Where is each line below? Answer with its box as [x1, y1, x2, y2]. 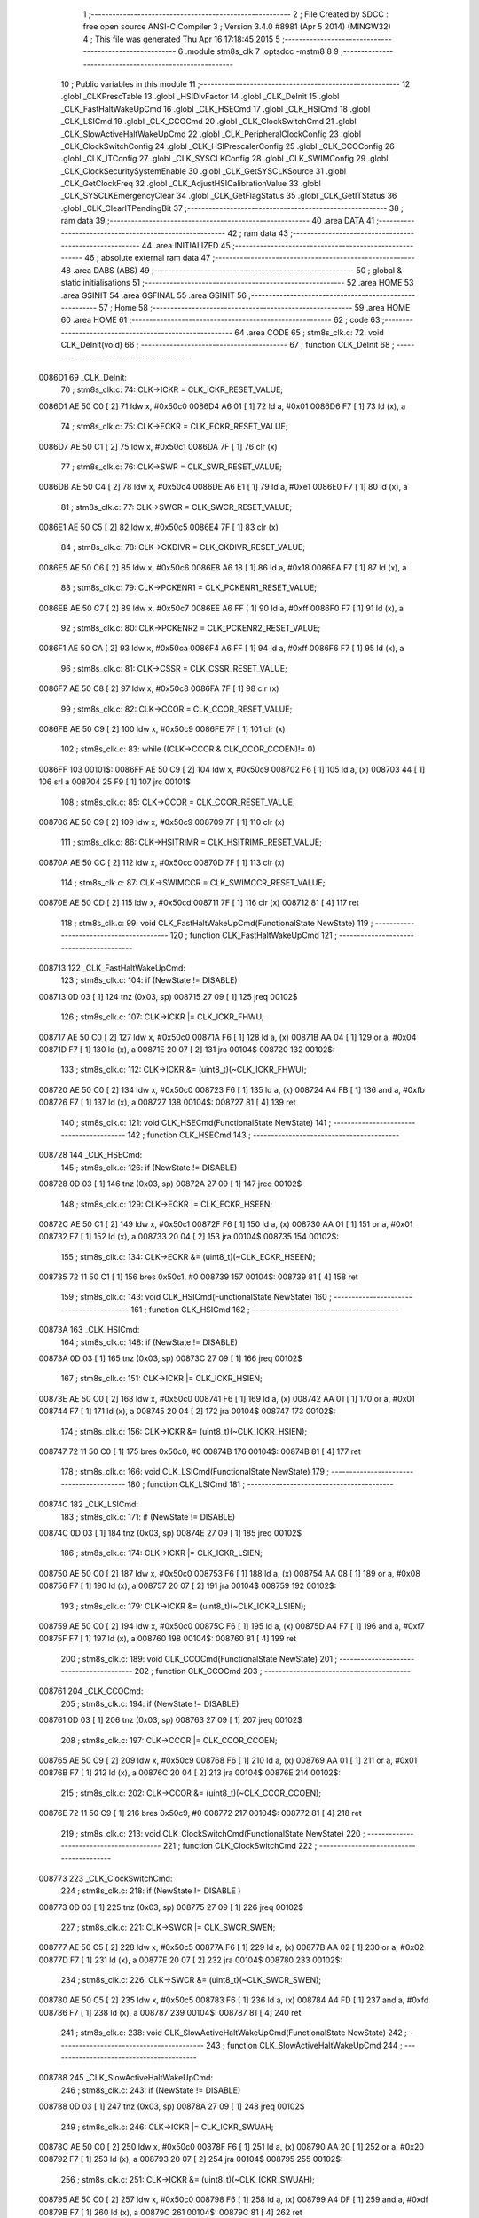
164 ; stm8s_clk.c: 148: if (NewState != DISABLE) [60, 1336, 239, 1348]
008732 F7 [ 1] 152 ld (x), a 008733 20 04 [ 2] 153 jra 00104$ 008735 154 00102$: [38, 1231, 339, 1242]
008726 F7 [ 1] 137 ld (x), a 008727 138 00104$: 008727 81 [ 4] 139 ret [38, 1097, 296, 1108]
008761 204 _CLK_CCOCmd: [38, 1686, 144, 1696]
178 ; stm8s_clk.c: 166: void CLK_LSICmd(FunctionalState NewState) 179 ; [60, 1467, 330, 1477]
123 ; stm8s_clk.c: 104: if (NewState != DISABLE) [60, 975, 239, 986]
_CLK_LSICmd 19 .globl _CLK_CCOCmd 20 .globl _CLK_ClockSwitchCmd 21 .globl [60, 116, 357, 127]
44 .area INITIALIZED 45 [141, 240, 231, 251]
